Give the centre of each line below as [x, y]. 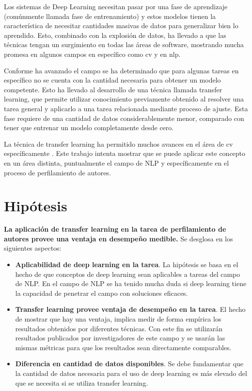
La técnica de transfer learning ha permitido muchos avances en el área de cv [118, 144]
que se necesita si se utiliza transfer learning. [82, 382]
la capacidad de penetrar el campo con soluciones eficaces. [102, 293]
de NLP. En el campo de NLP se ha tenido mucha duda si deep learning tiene [131, 283]
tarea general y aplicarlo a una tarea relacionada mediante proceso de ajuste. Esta [126, 108]
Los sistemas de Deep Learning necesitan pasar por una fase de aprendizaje [116, 6]
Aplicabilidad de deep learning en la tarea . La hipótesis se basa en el [127, 264]
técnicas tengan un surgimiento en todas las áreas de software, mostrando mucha [124, 44]
